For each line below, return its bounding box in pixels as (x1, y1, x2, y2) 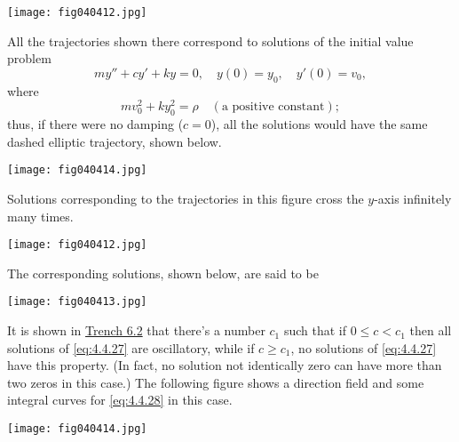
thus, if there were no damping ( (7, 115, 184, 133)
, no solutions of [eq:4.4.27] (290, 338, 437, 357)
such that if (283, 321, 347, 340)
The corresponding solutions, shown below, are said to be (7, 263, 319, 282)
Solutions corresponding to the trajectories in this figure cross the (7, 189, 364, 207)
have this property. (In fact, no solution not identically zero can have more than (7, 356, 442, 374)
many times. (7, 206, 74, 225)
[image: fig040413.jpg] (7, 295, 147, 309)
